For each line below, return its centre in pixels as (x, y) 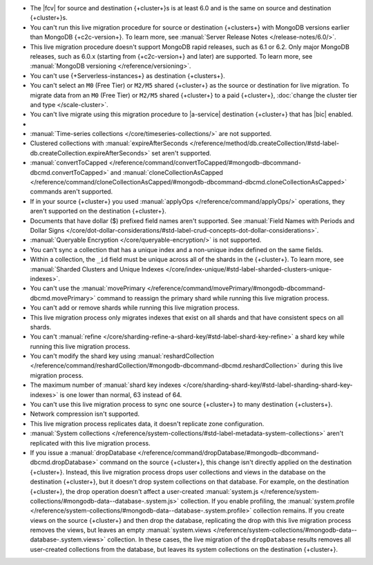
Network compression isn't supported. (85, 414)
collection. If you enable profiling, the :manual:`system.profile (268, 501)
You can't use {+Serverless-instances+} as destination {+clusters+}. (128, 75)
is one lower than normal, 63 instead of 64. (121, 394)
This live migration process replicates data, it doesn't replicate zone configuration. (147, 423)
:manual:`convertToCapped (69, 163)
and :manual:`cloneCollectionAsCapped (167, 172)
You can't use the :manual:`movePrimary (88, 288)
